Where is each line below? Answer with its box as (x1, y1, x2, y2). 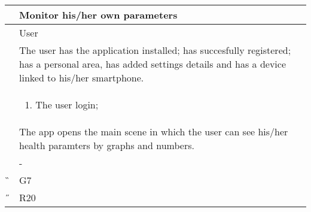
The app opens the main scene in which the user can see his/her (19, 125, 288, 138)
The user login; (35, 98, 99, 111)
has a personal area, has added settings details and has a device (19, 57, 286, 71)
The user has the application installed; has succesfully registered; (19, 43, 291, 57)
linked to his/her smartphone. (19, 71, 144, 84)
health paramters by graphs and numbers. (19, 138, 194, 152)
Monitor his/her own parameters (19, 8, 178, 22)
